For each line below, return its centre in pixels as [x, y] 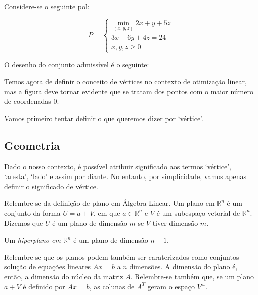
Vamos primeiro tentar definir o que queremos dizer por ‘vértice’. [104, 118]
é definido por [44, 286]
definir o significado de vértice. [51, 186]
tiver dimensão [175, 223]
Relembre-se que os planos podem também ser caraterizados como [106, 256]
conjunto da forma [32, 213]
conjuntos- [226, 256]
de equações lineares [60, 267]
